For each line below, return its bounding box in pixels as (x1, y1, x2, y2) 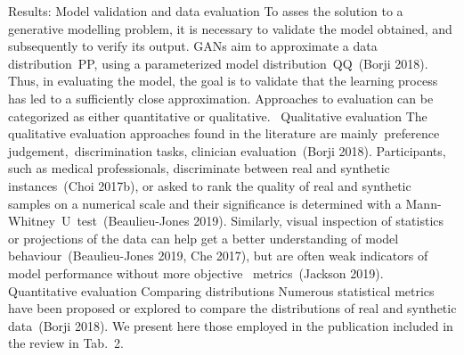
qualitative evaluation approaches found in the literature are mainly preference (8, 124, 440, 143)
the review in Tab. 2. (8, 334, 124, 352)
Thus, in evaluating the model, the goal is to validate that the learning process (8, 71, 438, 90)
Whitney (8, 211, 55, 230)
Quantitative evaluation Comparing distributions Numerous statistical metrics (8, 281, 435, 300)
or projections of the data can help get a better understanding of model (8, 228, 399, 247)
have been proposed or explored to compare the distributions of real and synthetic (8, 299, 457, 318)
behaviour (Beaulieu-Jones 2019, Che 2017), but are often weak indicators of (8, 246, 428, 265)
